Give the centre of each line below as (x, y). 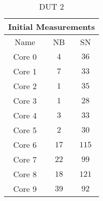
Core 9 (25, 189)
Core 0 (25, 56)
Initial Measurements (52, 27)
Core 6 (25, 145)
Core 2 (25, 86)
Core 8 (25, 174)
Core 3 (25, 100)
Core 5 (25, 130)
